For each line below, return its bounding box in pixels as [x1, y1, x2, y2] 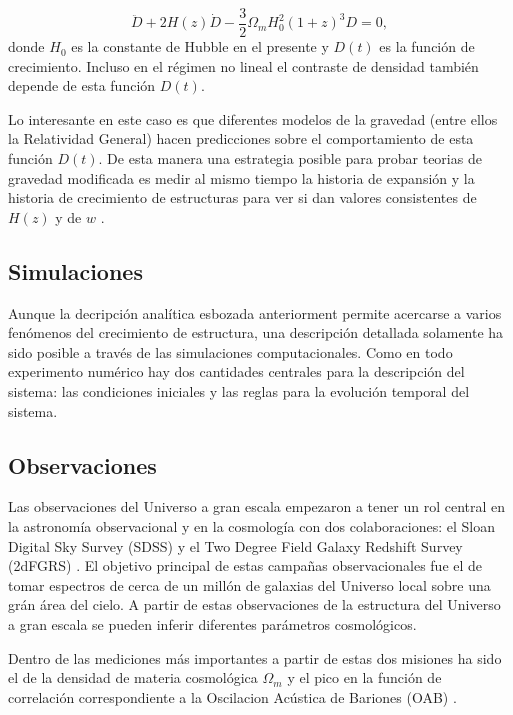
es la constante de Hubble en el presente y [71, 36, 329, 57]
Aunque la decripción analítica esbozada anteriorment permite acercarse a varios [8, 302, 502, 323]
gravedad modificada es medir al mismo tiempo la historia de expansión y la [8, 167, 475, 188]
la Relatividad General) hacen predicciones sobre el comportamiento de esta [8, 128, 474, 149]
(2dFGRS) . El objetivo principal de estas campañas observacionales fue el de [8, 555, 483, 576]
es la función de [379, 36, 475, 57]
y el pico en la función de [287, 667, 442, 688]
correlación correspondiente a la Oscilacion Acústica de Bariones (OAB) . [8, 686, 457, 707]
